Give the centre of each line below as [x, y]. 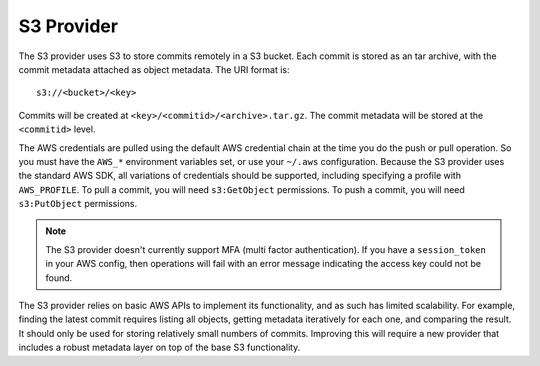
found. [59, 277]
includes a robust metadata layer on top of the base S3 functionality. [159, 347]
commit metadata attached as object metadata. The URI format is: [154, 69]
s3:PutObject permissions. [78, 204]
